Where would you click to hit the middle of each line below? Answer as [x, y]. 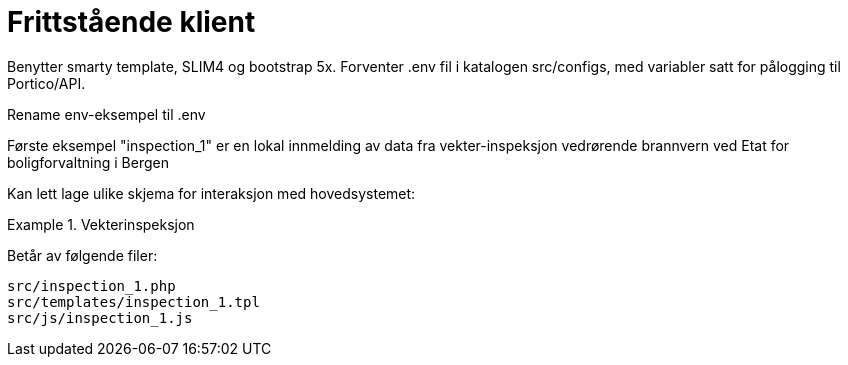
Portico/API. [46, 83]
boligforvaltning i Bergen [88, 162]
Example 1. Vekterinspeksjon [101, 224]
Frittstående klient [131, 22]
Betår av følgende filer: [82, 255]
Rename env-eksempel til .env [106, 114]
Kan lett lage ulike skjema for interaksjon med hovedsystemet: [211, 193]
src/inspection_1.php [91, 285]
